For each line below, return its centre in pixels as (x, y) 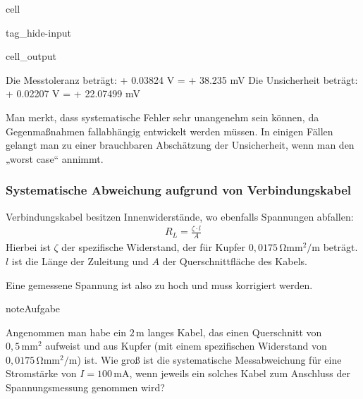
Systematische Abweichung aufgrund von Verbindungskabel (178, 190)
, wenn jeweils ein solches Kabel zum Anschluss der (240, 373)
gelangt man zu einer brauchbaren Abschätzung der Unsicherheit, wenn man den (180, 145)
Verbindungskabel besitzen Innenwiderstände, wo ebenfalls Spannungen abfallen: (180, 216)
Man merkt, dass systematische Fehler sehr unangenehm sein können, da (162, 117)
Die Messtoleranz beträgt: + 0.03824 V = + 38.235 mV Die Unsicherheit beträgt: (182, 79)
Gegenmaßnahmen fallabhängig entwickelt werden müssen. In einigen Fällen (170, 131)
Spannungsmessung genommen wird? (85, 387)
